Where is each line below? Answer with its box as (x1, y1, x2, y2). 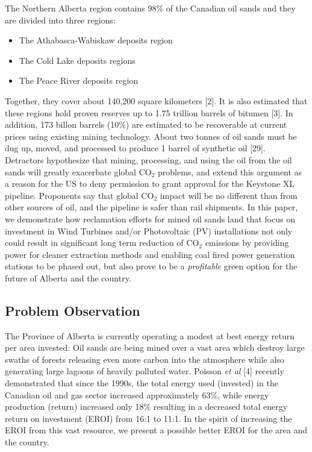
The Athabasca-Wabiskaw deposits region (19, 34, 173, 46)
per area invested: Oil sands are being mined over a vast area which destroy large (5, 341, 305, 354)
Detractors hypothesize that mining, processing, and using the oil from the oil (5, 153, 292, 166)
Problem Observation (5, 301, 140, 319)
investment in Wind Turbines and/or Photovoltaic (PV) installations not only (5, 224, 293, 237)
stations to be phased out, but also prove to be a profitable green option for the (5, 260, 298, 272)
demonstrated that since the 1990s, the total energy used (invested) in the (5, 377, 278, 389)
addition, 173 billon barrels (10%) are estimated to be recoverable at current (5, 118, 287, 131)
